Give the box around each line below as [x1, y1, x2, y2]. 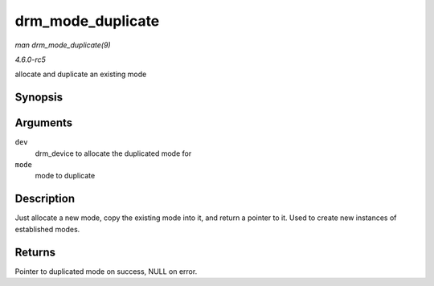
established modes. [14, 224, 80, 234]
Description [14, 192, 76, 206]
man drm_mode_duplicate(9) [14, 40, 112, 50]
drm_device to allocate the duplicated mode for [35, 149, 192, 158]
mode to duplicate [35, 171, 96, 181]
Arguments [14, 116, 73, 130]
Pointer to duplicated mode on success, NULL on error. [14, 266, 198, 276]
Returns [14, 245, 56, 259]
